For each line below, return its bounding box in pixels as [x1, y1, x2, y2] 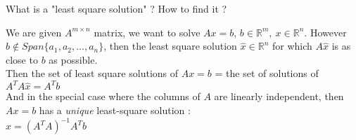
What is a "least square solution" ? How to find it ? [6, 1, 227, 15]
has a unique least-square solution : [39, 103, 191, 118]
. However [304, 24, 347, 39]
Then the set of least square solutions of [6, 66, 179, 80]
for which [272, 38, 312, 53]
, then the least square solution [103, 38, 237, 53]
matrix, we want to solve [94, 24, 201, 39]
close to [6, 52, 38, 66]
